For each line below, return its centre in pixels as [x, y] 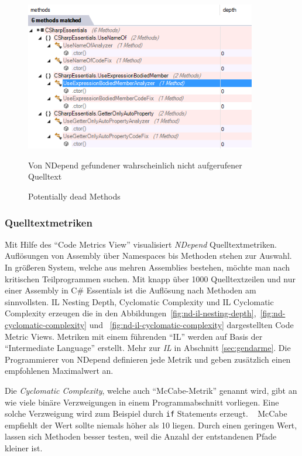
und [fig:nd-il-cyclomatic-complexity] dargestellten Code [191, 325]
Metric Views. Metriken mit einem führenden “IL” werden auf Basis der [134, 336]
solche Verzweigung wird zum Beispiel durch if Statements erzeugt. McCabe [146, 413]
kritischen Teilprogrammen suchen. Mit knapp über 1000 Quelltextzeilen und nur [150, 278]
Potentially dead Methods [74, 196]
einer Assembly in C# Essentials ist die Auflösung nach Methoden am [131, 290]
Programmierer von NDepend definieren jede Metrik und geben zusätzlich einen [148, 359]
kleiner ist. [24, 448]
